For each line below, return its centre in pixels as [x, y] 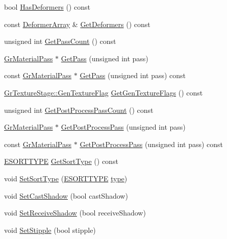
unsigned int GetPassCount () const [60, 41]
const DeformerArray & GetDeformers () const [77, 24]
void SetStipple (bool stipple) [50, 230]
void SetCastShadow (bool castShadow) [66, 195]
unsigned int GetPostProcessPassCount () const [79, 110]
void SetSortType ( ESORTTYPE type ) [66, 178]
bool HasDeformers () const [47, 7]
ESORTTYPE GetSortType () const [61, 161]
